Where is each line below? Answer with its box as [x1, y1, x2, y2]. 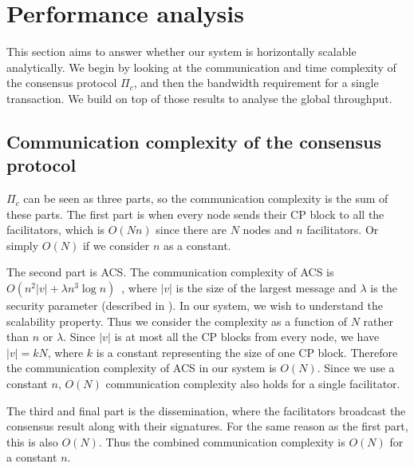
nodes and [242, 221, 293, 238]
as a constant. [163, 236, 231, 253]
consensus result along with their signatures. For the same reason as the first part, [6, 418, 408, 434]
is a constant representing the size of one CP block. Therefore [96, 343, 398, 360]
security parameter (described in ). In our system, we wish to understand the [6, 297, 384, 314]
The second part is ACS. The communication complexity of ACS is [6, 264, 334, 280]
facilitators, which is [6, 221, 105, 238]
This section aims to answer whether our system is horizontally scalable [6, 43, 357, 60]
